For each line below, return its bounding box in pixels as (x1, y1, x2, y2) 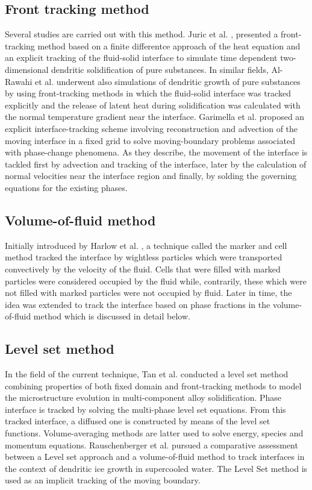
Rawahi (5, 75, 33, 87)
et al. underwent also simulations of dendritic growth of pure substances (34, 75, 301, 87)
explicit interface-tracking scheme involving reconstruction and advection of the (5, 122, 298, 134)
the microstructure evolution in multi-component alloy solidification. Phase (5, 391, 282, 404)
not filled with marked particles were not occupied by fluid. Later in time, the (5, 286, 292, 299)
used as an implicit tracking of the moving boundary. (5, 474, 201, 486)
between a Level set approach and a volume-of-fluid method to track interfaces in (5, 450, 305, 463)
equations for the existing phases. (5, 181, 128, 193)
